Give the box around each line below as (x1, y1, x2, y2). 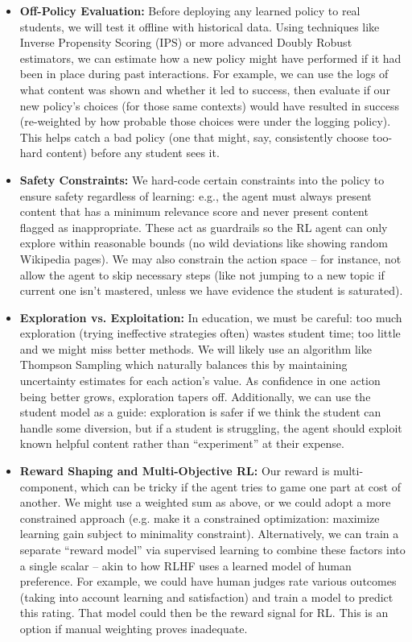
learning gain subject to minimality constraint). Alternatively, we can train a (19, 525, 399, 542)
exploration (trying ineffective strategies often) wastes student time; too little (19, 325, 401, 342)
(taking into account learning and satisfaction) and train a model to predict (19, 588, 393, 605)
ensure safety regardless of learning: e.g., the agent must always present (19, 187, 372, 204)
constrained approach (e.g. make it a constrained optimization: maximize (19, 509, 380, 526)
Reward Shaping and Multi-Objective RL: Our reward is (19, 462, 330, 479)
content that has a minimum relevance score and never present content (19, 203, 369, 220)
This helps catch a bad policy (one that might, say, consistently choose (19, 128, 369, 145)
